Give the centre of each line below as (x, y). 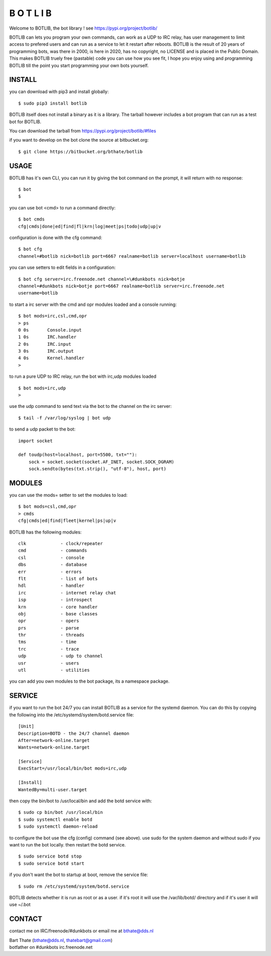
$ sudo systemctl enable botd (55, 819)
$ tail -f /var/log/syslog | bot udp (65, 418)
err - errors (50, 572)
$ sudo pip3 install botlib (53, 103)
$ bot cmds (32, 219)
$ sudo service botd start (51, 863)
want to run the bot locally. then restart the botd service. (67, 844)
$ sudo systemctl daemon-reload (58, 827)
